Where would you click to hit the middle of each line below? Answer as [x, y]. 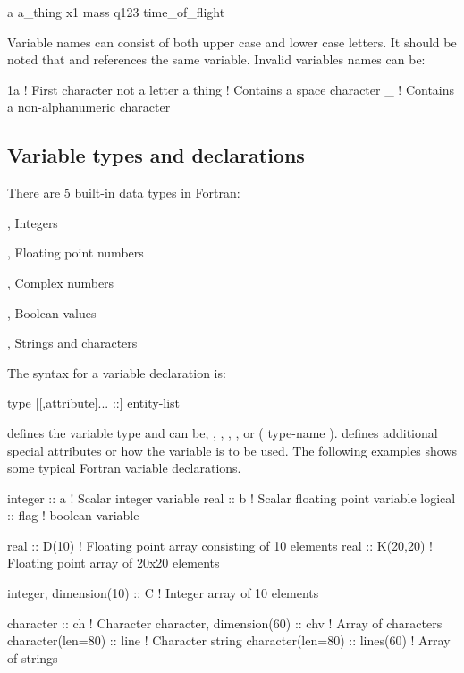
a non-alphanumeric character [89, 107]
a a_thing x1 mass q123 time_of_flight [116, 12]
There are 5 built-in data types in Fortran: [124, 193]
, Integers [33, 222]
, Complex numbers [61, 282]
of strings [33, 657]
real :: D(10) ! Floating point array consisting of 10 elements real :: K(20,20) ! [220, 545]
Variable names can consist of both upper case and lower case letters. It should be [232, 42]
